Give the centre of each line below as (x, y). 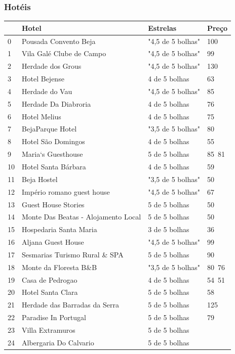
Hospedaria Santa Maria (60, 229)
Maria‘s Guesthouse (52, 154)
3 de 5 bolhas (169, 229)
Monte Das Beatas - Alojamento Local (82, 217)
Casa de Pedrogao (50, 279)
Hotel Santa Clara (50, 292)
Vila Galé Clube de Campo (64, 53)
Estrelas (162, 28)
